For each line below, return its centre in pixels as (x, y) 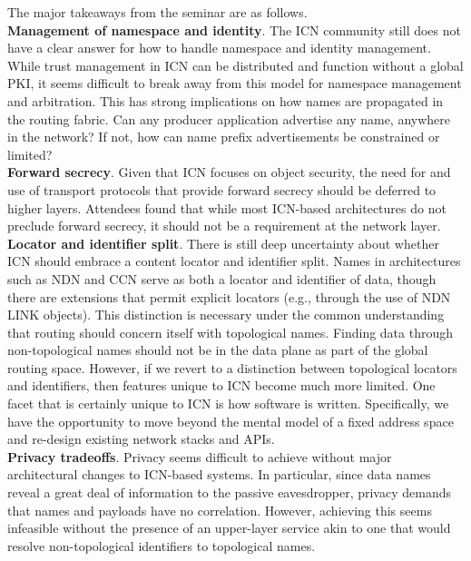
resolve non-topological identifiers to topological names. (162, 545)
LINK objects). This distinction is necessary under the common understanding (226, 315)
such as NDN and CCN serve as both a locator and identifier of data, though (222, 278)
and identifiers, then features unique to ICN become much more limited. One (221, 385)
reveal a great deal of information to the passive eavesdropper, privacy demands (229, 492)
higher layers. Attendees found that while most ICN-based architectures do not (227, 207)
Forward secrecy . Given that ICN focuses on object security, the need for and (229, 172)
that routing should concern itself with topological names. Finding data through (231, 332)
